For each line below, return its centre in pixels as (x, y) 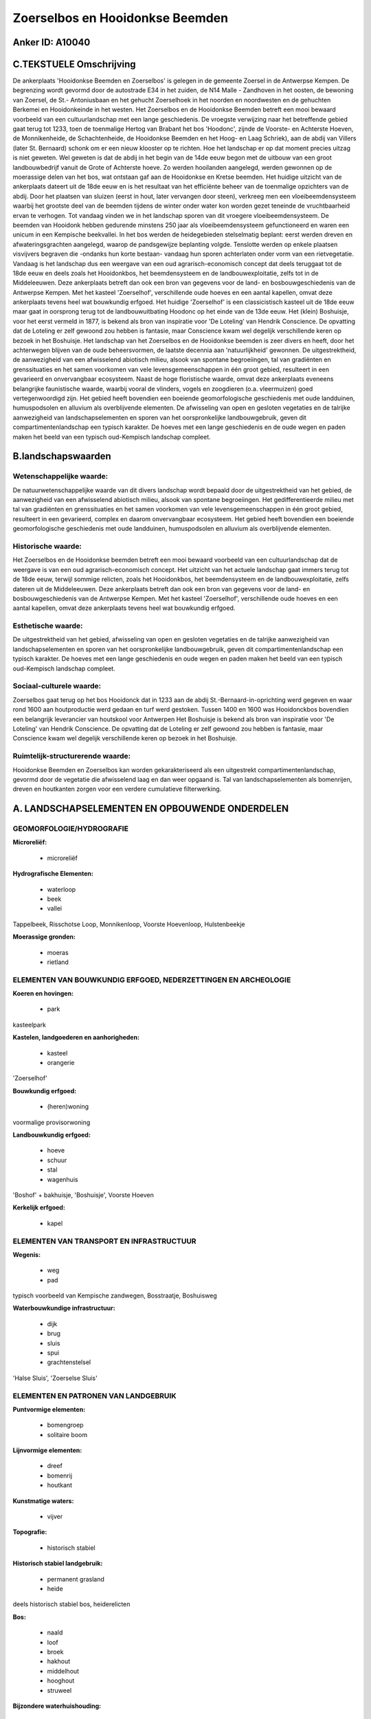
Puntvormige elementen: (49, 1409)
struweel (59, 1690)
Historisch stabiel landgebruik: (58, 1564)
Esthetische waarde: (48, 626)
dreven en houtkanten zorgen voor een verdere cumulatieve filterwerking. (117, 789)
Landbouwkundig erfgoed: (52, 1135)
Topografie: (30, 1532)
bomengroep (65, 1425)
